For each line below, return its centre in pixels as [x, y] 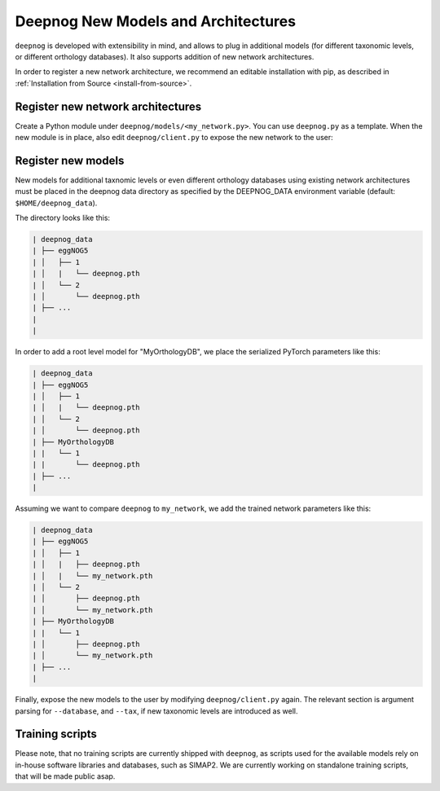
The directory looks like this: [62, 218]
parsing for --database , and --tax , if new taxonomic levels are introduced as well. [156, 711]
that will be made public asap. [65, 776]
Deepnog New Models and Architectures [156, 21]
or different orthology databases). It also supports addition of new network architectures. [165, 56]
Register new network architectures [108, 106]
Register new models [70, 160]
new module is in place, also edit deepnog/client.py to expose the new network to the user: [174, 138]
